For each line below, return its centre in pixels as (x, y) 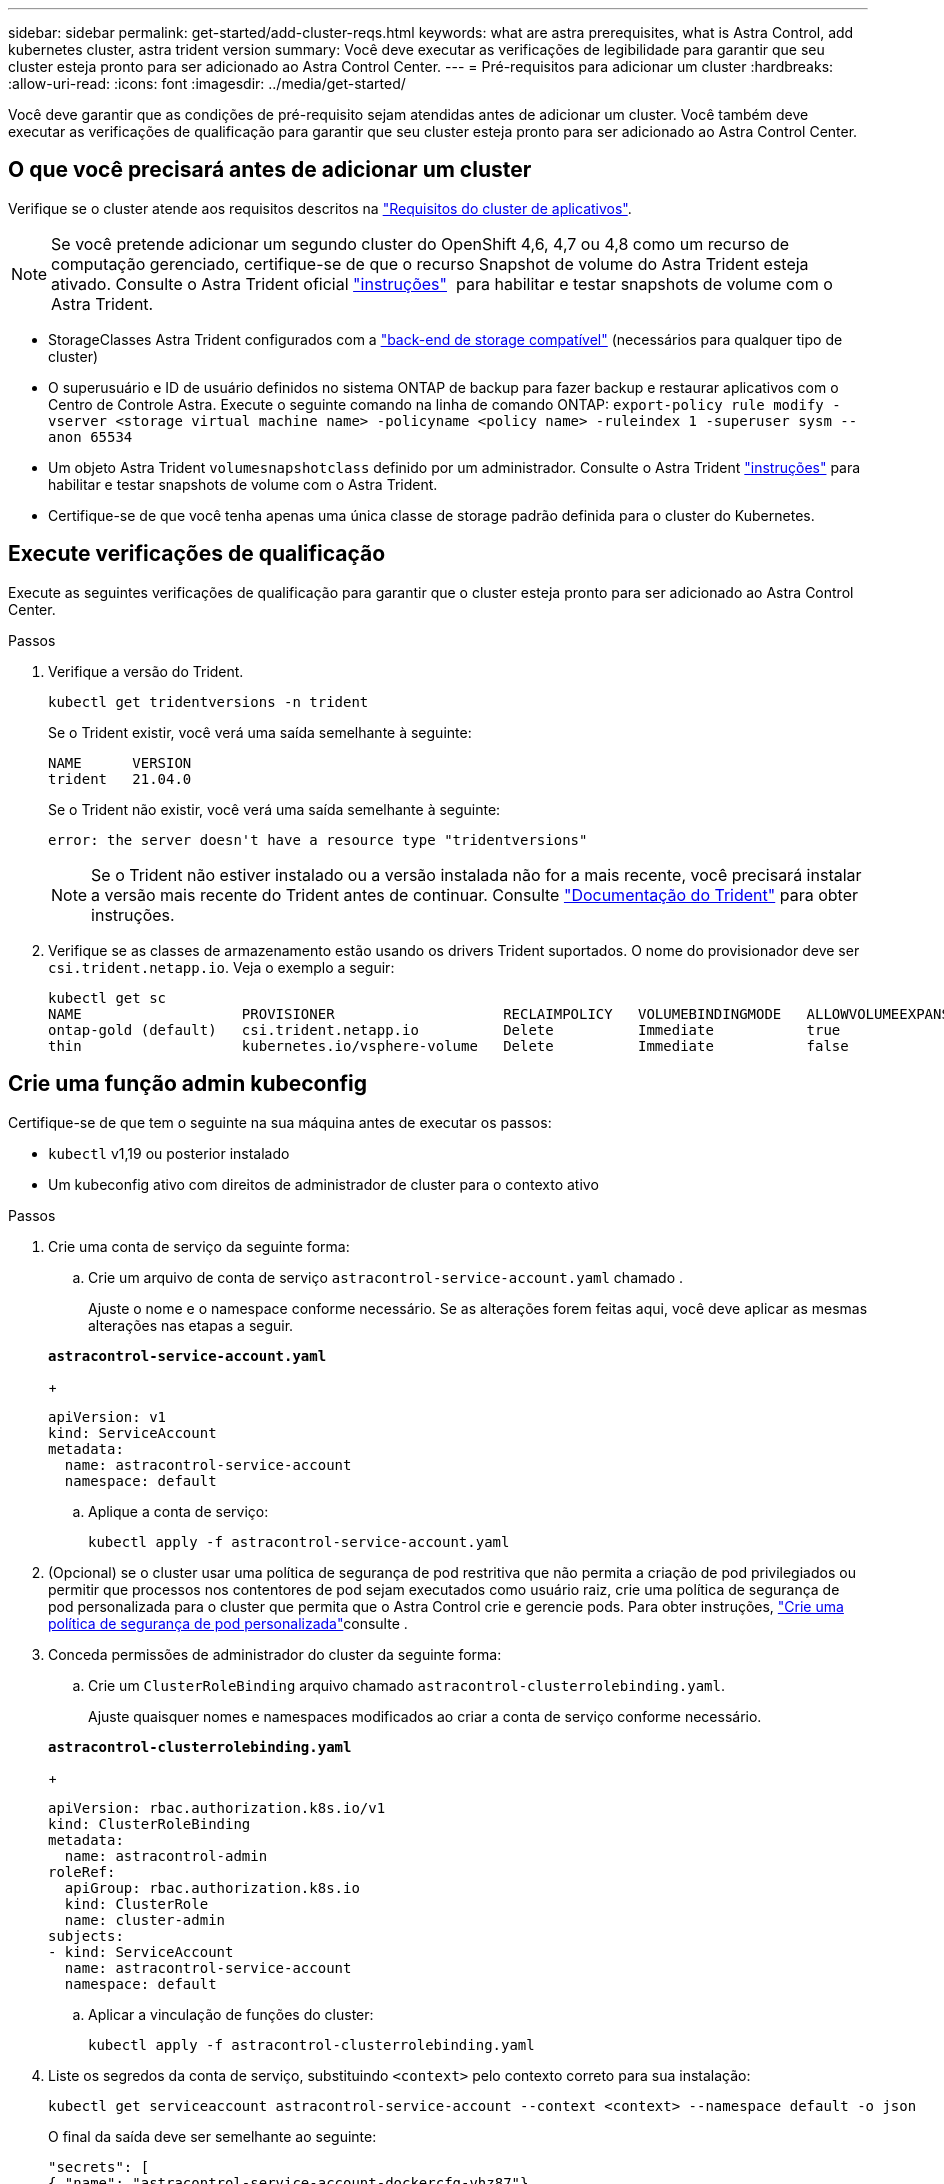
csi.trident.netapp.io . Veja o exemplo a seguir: (221, 967)
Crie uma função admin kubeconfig (187, 1084)
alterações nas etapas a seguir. (191, 1325)
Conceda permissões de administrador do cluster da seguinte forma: (275, 1654)
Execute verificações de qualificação (197, 554)
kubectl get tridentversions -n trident (208, 701)
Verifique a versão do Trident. (146, 671)
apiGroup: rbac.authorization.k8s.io (212, 1887)
